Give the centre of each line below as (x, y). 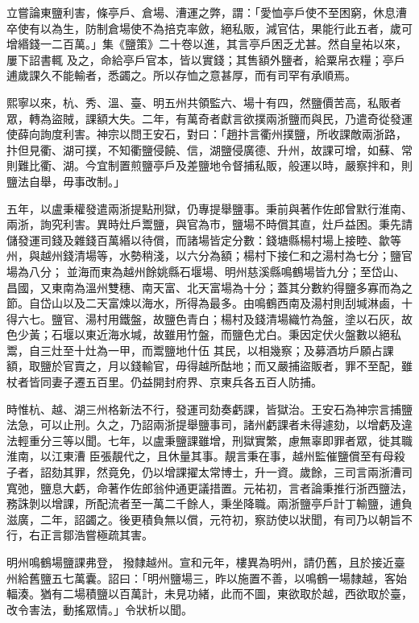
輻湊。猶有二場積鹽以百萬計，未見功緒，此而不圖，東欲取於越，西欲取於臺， (209, 594)
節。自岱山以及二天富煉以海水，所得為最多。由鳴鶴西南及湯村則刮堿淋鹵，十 (209, 303)
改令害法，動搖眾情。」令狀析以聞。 (100, 609)
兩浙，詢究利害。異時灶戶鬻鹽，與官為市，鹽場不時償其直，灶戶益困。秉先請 (209, 224)
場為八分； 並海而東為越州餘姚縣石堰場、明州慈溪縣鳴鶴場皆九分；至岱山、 (206, 271)
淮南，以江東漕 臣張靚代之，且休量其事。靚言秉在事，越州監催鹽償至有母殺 (206, 456)
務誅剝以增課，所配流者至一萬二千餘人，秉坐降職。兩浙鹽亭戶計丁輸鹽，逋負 (209, 503)
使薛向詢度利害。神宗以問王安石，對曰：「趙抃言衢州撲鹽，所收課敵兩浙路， (207, 134)
